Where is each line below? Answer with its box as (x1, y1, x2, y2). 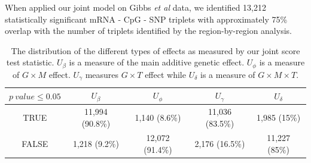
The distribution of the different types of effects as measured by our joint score (11, 44, 300, 57)
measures (85, 68, 119, 80)
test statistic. (6, 56, 54, 68)
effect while (145, 68, 186, 80)
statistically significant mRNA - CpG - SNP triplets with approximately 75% (5, 12, 288, 25)
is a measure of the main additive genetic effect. (69, 56, 245, 68)
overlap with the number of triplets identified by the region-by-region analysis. (5, 24, 292, 37)
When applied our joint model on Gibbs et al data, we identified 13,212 (5, 1, 266, 13)
